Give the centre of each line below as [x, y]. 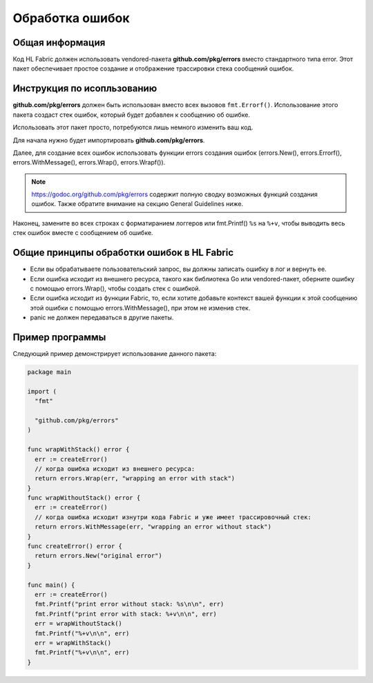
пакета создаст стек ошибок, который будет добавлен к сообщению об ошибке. [131, 115]
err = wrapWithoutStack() [78, 624]
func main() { [51, 585]
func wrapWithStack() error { [78, 450]
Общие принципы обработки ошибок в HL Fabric [123, 253]
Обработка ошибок [71, 18]
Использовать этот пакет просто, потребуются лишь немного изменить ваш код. [133, 127]
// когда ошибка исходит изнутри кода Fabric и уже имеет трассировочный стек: [173, 517]
